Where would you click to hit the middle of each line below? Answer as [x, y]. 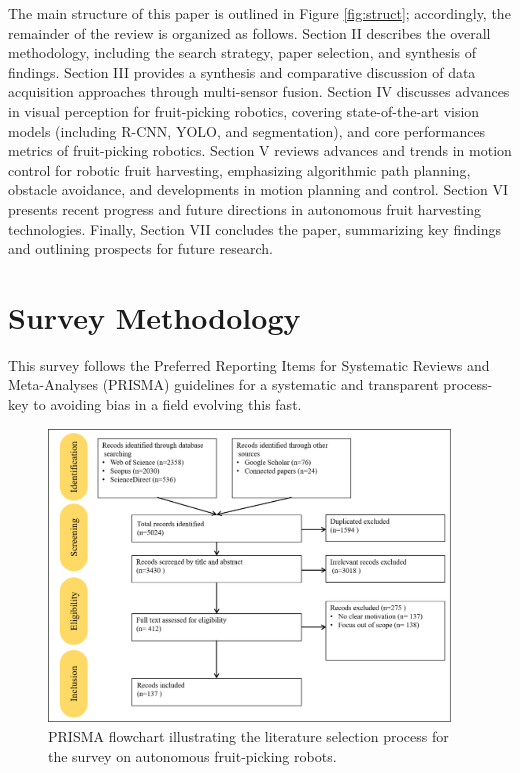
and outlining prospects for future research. [140, 248]
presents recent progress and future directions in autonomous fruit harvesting [244, 208]
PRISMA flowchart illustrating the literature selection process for [248, 736]
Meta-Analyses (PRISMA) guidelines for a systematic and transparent [223, 384]
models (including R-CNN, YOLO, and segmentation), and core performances [247, 130]
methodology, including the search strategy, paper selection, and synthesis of [242, 52]
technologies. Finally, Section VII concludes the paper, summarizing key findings [254, 228]
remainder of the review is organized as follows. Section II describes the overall [249, 32]
